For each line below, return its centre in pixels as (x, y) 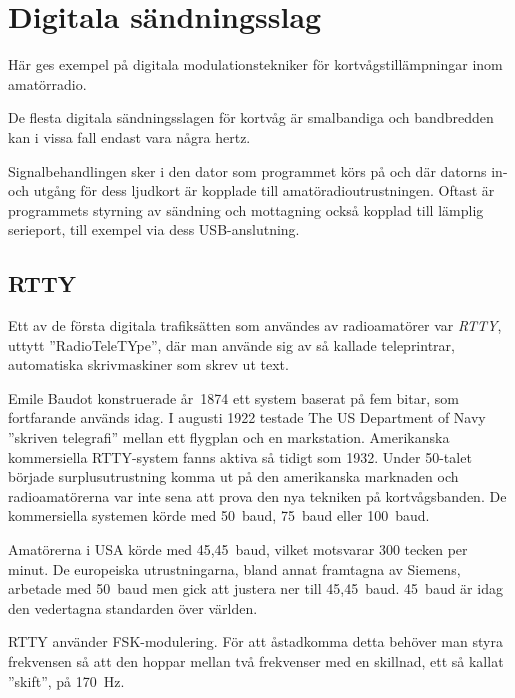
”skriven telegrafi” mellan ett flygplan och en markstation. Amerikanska (229, 437)
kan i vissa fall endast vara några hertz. (129, 136)
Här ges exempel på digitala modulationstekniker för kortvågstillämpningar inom (255, 64)
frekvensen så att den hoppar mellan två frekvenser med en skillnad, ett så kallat (256, 660)
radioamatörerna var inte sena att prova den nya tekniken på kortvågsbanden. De (257, 495)
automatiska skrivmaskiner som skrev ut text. (148, 364)
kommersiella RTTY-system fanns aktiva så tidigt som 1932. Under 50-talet (240, 456)
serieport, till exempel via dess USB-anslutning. (154, 229)
